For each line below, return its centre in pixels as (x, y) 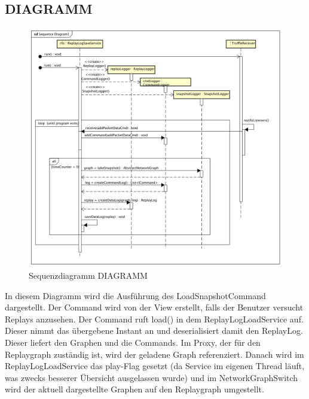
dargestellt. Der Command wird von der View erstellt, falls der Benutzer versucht (154, 307)
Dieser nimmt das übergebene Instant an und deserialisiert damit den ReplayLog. (154, 331)
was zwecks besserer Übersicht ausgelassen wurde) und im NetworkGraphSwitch (152, 377)
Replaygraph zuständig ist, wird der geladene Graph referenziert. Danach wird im (154, 354)
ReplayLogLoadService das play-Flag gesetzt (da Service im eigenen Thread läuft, (155, 366)
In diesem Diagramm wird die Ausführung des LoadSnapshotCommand (135, 295)
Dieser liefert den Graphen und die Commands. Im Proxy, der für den (133, 342)
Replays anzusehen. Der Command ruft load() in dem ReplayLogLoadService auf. (154, 319)
